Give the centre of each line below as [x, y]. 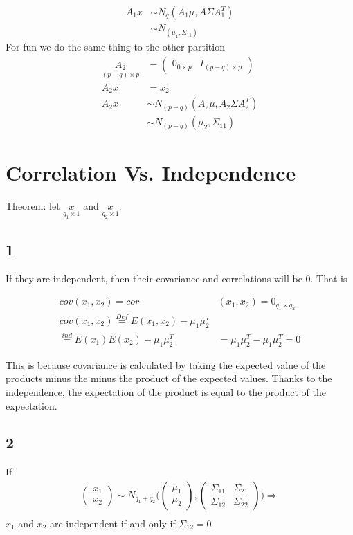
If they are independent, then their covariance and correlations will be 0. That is [176, 278]
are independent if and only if [112, 523]
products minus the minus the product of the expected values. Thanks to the [169, 378]
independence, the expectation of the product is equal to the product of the [166, 391]
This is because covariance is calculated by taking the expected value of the [166, 364]
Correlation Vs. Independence [151, 173]
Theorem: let [33, 206]
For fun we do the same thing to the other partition [115, 47]
